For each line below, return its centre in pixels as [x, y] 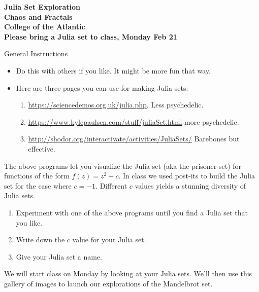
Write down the [40, 240]
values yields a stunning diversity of [190, 185]
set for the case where [38, 185]
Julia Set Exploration [42, 7]
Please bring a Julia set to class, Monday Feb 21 [91, 36]
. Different [111, 185]
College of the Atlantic [45, 27]
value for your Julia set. [109, 240]
